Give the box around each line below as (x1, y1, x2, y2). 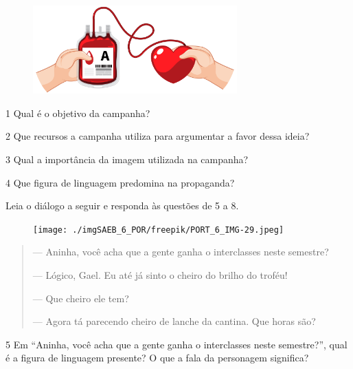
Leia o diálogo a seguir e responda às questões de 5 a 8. (5, 198, 239, 213)
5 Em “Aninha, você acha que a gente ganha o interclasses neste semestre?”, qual (5, 337, 348, 351)
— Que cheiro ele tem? (32, 291, 129, 305)
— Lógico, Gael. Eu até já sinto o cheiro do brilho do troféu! (32, 268, 288, 282)
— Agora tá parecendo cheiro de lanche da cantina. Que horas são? (32, 314, 316, 328)
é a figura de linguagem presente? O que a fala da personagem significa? (5, 350, 309, 365)
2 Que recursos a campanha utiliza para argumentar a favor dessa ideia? (5, 129, 310, 143)
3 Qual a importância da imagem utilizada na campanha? (5, 152, 249, 167)
